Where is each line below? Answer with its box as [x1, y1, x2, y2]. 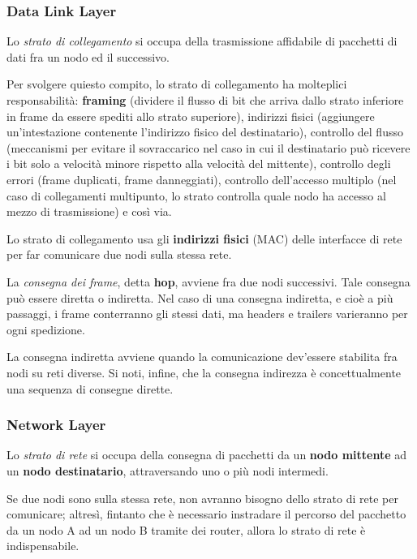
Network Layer [6, 415, 106, 435]
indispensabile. [6, 537, 80, 554]
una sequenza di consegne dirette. [6, 380, 174, 397]
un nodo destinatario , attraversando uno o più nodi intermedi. [6, 462, 329, 479]
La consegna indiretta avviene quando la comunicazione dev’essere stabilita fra [6, 348, 398, 365]
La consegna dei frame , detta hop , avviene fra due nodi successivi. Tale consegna [6, 273, 411, 290]
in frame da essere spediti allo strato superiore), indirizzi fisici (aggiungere [6, 107, 375, 124]
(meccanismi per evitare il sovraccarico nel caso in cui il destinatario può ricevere [6, 139, 411, 156]
